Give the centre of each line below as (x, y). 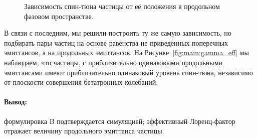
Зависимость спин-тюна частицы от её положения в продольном (122, 6)
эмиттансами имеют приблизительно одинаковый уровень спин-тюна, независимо (128, 72)
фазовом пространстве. (59, 16)
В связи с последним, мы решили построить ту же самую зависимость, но (118, 33)
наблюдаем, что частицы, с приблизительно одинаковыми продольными (113, 62)
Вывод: (16, 102)
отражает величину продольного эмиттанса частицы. (84, 131)
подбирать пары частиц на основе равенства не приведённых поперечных (116, 42)
